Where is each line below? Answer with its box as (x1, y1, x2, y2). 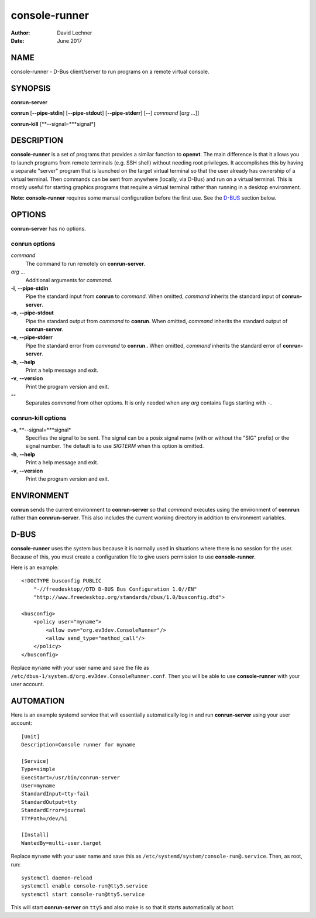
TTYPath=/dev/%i (21, 815, 68, 822)
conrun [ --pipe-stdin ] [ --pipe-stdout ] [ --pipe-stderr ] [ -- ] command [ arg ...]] (11, 109, 200, 117)
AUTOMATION (11, 696, 64, 705)
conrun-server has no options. (11, 225, 86, 232)
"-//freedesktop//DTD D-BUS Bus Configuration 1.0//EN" (33, 585, 197, 592)
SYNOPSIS (11, 83, 51, 93)
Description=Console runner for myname (21, 741, 136, 748)
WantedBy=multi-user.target (21, 840, 102, 846)
